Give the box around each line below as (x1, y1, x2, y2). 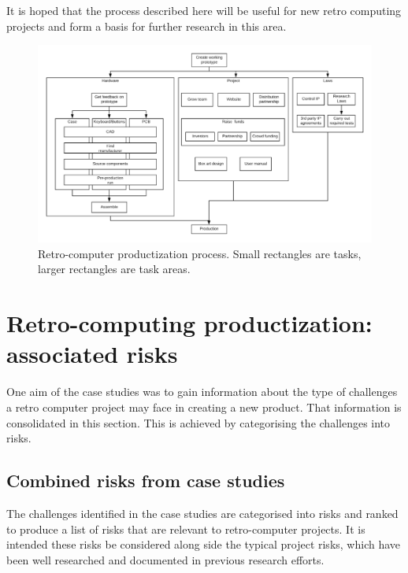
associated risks (6, 338, 178, 370)
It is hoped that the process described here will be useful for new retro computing (6, 2, 402, 18)
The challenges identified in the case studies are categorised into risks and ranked (6, 505, 399, 521)
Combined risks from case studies (6, 468, 285, 493)
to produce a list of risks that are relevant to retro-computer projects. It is (6, 520, 365, 537)
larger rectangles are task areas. (38, 261, 191, 277)
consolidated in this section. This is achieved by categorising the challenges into (6, 414, 391, 431)
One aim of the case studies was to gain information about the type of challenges (6, 383, 398, 400)
